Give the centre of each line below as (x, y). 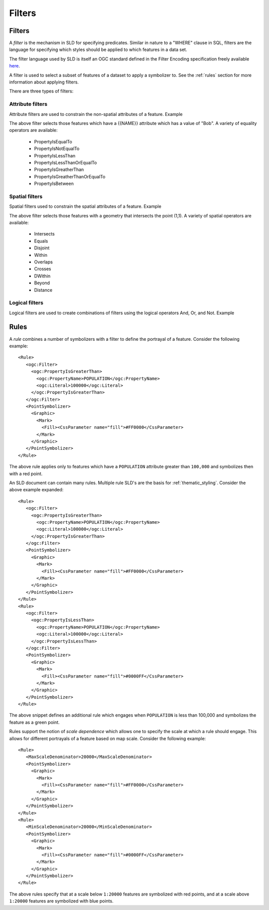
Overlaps (44, 262)
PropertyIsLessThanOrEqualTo (66, 162)
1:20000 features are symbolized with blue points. (62, 901)
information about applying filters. (44, 82)
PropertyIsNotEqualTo (57, 149)
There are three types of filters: (41, 91)
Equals (41, 241)
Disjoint (42, 248)
